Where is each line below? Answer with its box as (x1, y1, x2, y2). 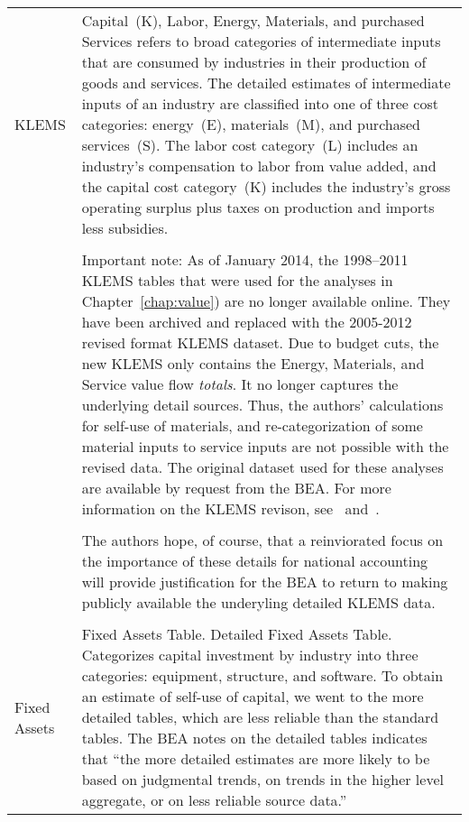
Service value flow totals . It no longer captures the (81, 374, 399, 394)
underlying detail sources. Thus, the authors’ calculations (81, 394, 444, 415)
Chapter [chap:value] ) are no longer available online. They (81, 291, 451, 311)
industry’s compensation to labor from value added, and (81, 155, 437, 176)
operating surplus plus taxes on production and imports (81, 197, 435, 217)
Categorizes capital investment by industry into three (81, 644, 418, 665)
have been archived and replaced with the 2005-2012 (81, 311, 412, 332)
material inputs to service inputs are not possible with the (81, 436, 449, 457)
